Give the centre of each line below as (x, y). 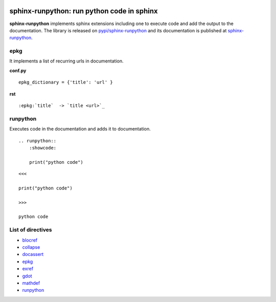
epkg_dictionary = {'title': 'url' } (66, 82)
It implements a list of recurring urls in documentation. (66, 61)
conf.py (18, 70)
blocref (30, 240)
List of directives (31, 230)
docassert (33, 254)
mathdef (31, 283)
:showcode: (43, 148)
